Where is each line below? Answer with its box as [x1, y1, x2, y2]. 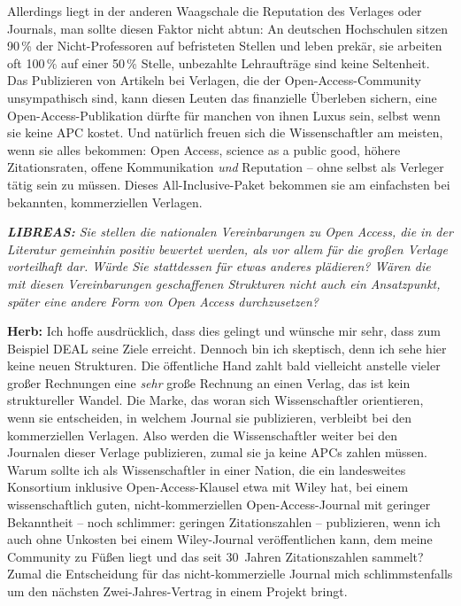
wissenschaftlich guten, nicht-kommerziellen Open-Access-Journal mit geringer [7, 495, 431, 514]
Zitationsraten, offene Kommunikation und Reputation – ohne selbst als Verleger [7, 158, 444, 176]
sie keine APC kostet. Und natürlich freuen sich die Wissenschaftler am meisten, [7, 123, 443, 142]
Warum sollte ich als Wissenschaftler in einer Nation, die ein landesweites [7, 460, 406, 478]
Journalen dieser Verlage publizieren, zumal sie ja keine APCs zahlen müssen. [7, 443, 427, 462]
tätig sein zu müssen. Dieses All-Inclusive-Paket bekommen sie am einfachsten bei [7, 175, 450, 193]
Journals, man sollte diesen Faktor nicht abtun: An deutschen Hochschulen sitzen [7, 19, 448, 37]
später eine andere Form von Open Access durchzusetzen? [7, 291, 319, 310]
